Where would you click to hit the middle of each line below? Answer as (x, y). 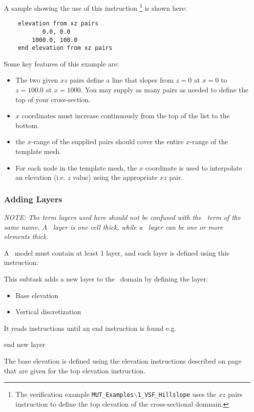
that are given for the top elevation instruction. (75, 370)
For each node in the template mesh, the (76, 167)
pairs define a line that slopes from (122, 80)
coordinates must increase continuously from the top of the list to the (126, 116)
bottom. (27, 125)
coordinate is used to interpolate (194, 167)
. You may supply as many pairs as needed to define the (165, 90)
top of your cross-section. (53, 99)
